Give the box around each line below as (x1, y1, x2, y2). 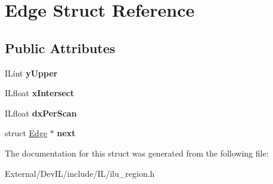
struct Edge (5, 127, 48, 139)
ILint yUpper (5, 66, 58, 79)
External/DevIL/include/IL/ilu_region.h (5, 167, 155, 179)
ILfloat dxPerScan (5, 106, 77, 119)
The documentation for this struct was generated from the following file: (5, 146, 269, 159)
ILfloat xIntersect (5, 87, 75, 99)
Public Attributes (5, 38, 116, 57)
